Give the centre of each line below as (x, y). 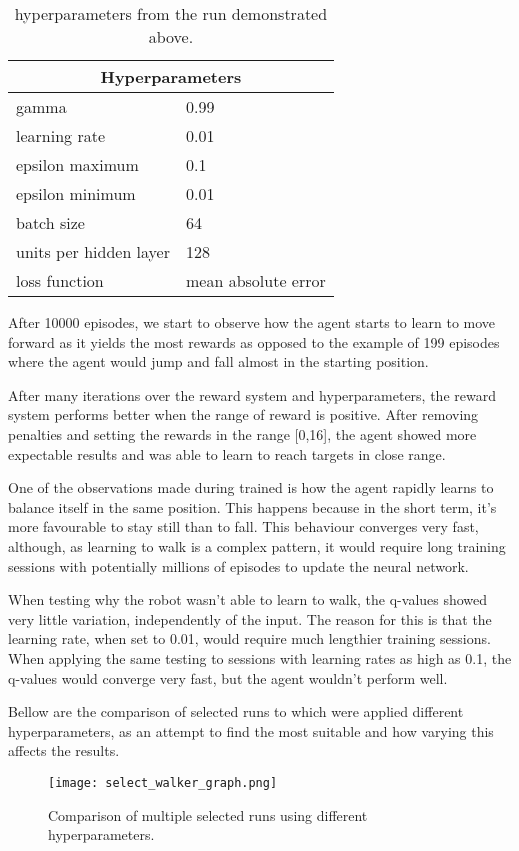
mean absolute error (255, 280)
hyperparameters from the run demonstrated (171, 13)
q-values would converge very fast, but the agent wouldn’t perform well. (228, 677)
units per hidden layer (93, 251)
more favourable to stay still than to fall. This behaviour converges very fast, (243, 526)
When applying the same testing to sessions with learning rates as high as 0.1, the (260, 657)
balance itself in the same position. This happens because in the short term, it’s (252, 506)
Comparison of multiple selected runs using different (208, 814)
